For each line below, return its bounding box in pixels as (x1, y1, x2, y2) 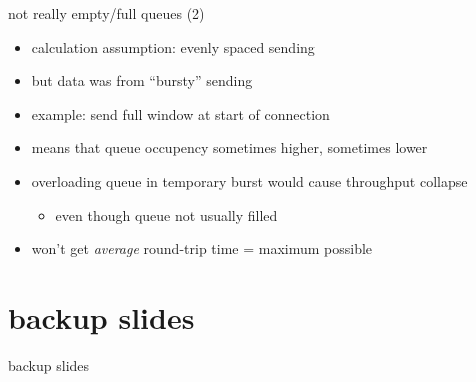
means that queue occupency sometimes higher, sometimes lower (31, 137, 428, 158)
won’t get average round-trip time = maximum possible (31, 238, 373, 259)
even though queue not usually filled (55, 204, 278, 225)
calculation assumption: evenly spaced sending (31, 36, 315, 57)
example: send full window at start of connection (31, 103, 330, 124)
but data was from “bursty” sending (31, 70, 253, 91)
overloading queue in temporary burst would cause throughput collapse (31, 170, 468, 191)
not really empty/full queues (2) (8, 3, 205, 23)
